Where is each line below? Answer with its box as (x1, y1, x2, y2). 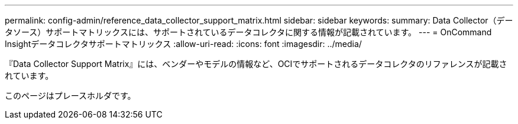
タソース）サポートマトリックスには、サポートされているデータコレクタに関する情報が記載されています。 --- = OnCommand (5, 27, 492, 37)
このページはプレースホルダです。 (5, 91, 136, 100)
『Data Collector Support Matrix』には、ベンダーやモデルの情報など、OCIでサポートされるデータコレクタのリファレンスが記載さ (5, 59, 507, 69)
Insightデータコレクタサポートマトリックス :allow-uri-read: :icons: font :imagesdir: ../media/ (5, 39, 362, 49)
